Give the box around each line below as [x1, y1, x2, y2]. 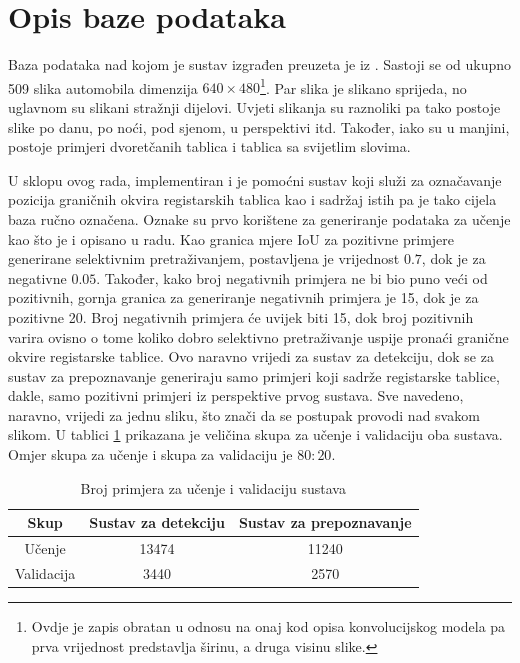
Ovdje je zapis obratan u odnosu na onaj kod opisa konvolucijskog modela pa [31, 616, 506, 637]
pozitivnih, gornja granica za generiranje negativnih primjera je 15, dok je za [8, 287, 479, 308]
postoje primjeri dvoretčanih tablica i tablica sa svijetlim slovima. [8, 136, 411, 157]
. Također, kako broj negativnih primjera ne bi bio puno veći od [96, 267, 488, 288]
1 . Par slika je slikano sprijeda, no [260, 74, 467, 98]
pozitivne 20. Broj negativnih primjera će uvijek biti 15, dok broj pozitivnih [8, 306, 474, 327]
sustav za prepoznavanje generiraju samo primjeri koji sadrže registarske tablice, [8, 365, 500, 386]
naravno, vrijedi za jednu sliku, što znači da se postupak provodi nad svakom [8, 404, 480, 425]
